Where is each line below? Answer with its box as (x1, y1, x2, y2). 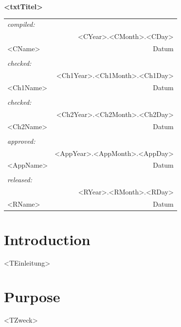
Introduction (4, 230, 90, 250)
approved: (7, 135, 36, 146)
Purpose (4, 287, 60, 307)
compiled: (7, 19, 35, 29)
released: (7, 174, 33, 185)
